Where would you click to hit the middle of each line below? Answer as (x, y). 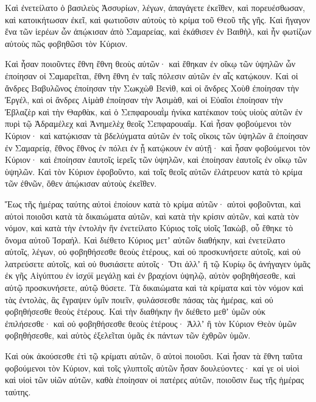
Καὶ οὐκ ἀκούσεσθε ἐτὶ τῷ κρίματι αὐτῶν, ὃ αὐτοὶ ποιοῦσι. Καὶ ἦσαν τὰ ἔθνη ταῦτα (154, 356)
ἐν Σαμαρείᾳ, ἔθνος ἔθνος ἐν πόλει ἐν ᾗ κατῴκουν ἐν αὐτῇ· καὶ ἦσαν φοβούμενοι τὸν (158, 147)
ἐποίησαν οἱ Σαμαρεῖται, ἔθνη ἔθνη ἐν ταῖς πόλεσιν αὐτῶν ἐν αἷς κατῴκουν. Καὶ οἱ (152, 75)
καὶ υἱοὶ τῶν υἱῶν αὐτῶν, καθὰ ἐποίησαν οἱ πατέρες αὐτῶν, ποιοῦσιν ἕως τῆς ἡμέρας (154, 380)
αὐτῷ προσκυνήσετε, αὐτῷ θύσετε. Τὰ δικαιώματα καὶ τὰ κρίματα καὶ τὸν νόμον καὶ (154, 288)
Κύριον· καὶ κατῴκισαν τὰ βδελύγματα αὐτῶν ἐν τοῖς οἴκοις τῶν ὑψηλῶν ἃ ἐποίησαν (156, 135)
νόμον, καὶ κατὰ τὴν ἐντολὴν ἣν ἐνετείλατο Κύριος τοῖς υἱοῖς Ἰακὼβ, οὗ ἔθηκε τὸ (149, 228)
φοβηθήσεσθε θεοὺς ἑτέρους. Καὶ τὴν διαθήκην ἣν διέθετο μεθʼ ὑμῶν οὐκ (135, 311)
